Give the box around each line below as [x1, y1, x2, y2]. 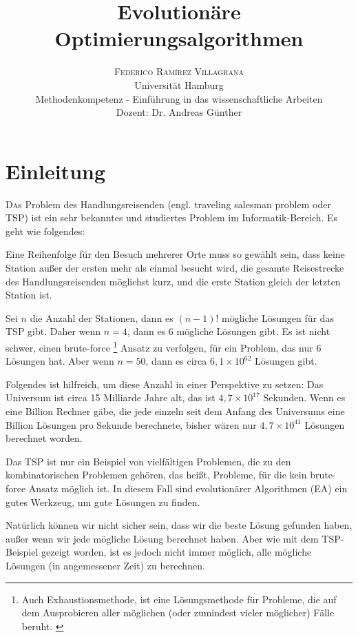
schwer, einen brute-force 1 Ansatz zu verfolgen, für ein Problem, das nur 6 [6, 338, 322, 354]
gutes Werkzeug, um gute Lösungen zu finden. [6, 494, 200, 509]
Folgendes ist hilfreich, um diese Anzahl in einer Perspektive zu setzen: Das [6, 376, 324, 391]
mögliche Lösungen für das [222, 310, 335, 325]
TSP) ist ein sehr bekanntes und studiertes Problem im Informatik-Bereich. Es [6, 210, 338, 225]
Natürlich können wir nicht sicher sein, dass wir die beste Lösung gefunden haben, [6, 518, 352, 532]
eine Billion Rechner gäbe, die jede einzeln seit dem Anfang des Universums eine [6, 404, 345, 418]
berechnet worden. [6, 431, 83, 445]
